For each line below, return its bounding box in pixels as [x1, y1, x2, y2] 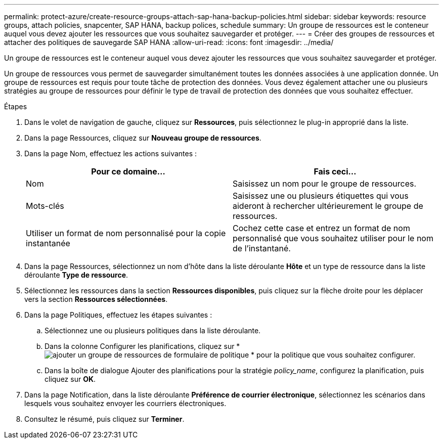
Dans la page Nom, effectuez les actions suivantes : [24, 149, 197, 158]
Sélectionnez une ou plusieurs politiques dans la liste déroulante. [45, 326, 261, 335]
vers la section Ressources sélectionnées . [24, 295, 168, 303]
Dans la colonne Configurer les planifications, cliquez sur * [45, 342, 240, 350]
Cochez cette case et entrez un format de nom [233, 223, 410, 233]
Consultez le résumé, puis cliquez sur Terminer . [24, 415, 185, 423]
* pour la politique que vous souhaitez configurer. [251, 350, 416, 359]
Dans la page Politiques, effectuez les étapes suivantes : [24, 311, 212, 319]
